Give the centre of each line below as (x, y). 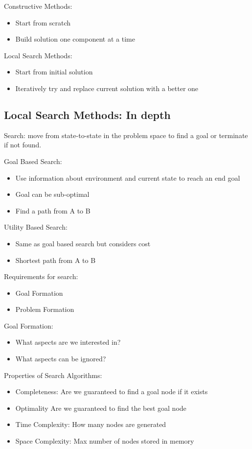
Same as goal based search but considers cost (83, 243)
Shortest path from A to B (56, 260)
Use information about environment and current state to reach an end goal (128, 177)
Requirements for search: (41, 276)
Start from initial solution (54, 72)
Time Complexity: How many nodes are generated (91, 424)
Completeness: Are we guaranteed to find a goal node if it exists (112, 391)
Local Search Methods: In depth (87, 114)
